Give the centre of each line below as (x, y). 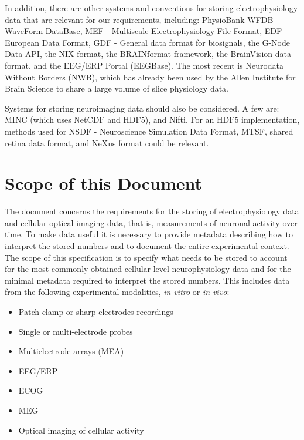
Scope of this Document (103, 183)
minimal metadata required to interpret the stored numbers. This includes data (147, 280)
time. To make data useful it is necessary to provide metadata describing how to (149, 234)
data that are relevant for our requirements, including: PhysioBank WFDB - (142, 19)
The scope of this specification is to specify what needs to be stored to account (146, 257)
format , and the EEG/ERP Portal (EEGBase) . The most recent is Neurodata (144, 65)
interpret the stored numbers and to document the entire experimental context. (147, 246)
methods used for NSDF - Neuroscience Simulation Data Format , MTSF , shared (149, 131)
